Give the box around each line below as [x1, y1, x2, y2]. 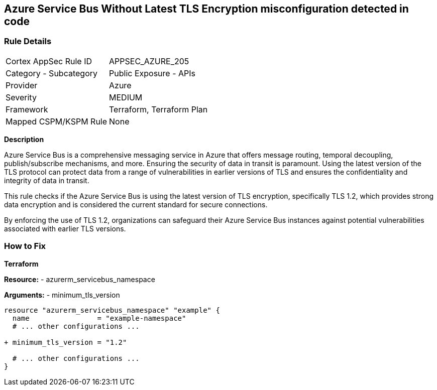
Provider [6, 80, 38, 90]
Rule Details [4, 36, 52, 47]
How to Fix [4, 241, 46, 251]
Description [4, 135, 44, 144]
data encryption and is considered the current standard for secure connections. [4, 200, 268, 209]
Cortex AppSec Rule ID [6, 56, 92, 66]
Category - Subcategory [6, 68, 97, 78]
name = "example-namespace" [12, 314, 186, 322]
